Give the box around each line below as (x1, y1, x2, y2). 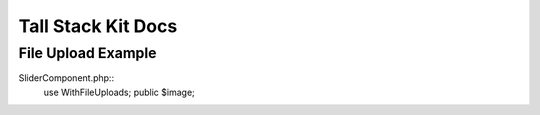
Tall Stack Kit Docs (18, 15, 178, 37)
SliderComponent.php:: (18, 72, 115, 84)
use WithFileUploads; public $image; (43, 86, 195, 98)
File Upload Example (18, 44, 157, 62)
